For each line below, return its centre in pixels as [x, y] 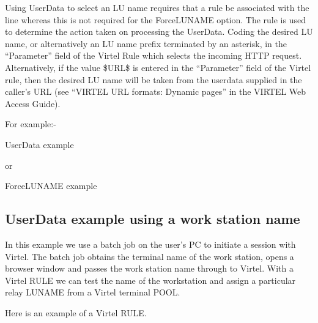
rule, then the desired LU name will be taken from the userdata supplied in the [153, 79]
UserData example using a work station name [153, 219]
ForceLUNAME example [51, 186]
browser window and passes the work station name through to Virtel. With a [149, 268]
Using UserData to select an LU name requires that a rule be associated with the [157, 7]
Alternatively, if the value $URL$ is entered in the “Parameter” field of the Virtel [158, 67]
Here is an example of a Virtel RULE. [76, 312]
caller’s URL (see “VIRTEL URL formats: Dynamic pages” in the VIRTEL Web [156, 91]
